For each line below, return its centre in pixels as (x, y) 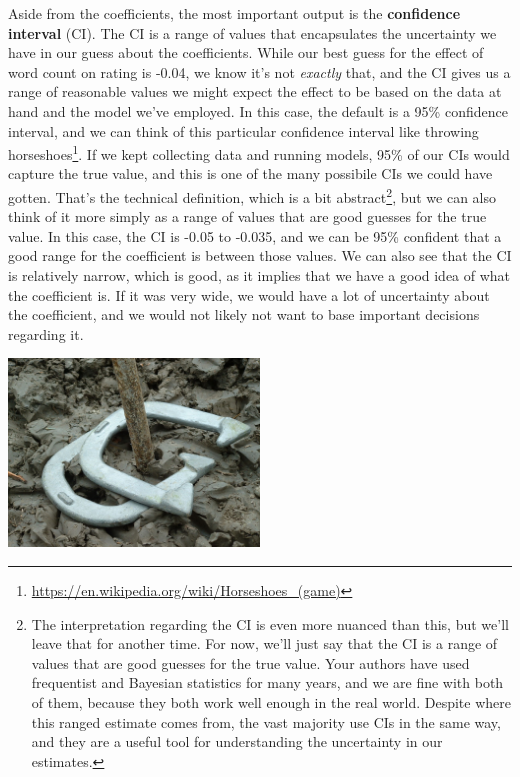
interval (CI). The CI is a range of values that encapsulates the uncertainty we (252, 32)
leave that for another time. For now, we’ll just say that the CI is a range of (264, 643)
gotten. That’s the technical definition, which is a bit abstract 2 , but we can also (252, 195)
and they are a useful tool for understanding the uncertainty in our (237, 741)
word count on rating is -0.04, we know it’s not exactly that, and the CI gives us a (259, 71)
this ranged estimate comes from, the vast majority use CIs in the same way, (266, 721)
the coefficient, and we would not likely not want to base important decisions (244, 314)
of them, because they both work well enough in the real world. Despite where (271, 701)
